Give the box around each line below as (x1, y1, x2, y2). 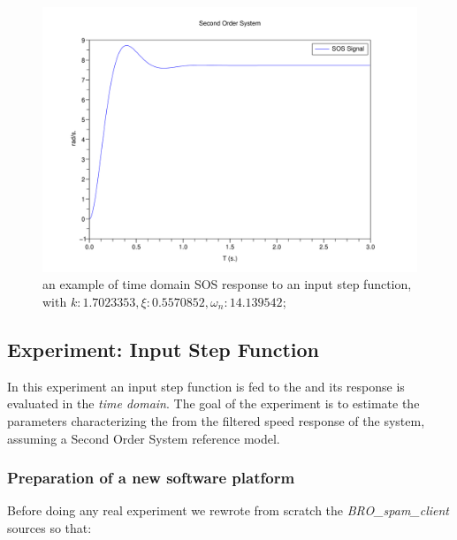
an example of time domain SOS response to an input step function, (42, 275, 412, 293)
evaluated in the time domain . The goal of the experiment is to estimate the (7, 394, 420, 413)
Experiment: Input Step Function (7, 335, 320, 362)
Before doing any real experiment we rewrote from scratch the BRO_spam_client (7, 501, 450, 520)
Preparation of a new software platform (7, 467, 295, 489)
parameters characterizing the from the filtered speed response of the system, (7, 411, 425, 430)
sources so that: (7, 518, 92, 536)
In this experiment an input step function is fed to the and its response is (7, 376, 405, 395)
